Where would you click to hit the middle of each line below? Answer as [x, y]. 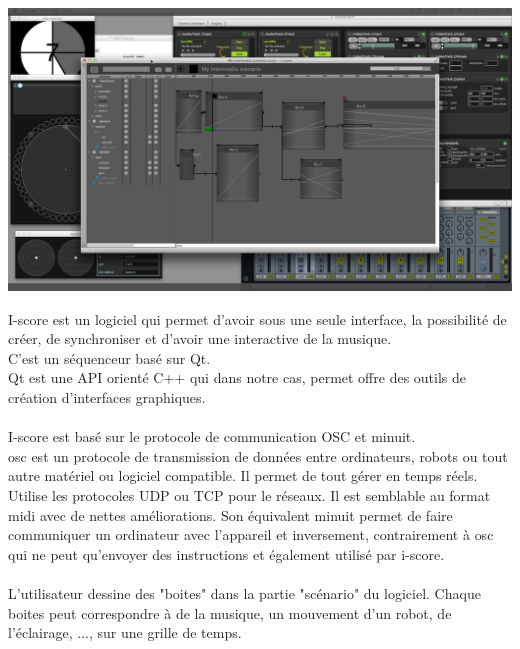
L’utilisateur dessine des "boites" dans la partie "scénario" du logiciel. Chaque [244, 593]
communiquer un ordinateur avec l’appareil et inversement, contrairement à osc [251, 534]
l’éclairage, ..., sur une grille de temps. [125, 632]
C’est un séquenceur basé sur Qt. [109, 357]
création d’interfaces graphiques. [107, 397]
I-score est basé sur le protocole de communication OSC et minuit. [212, 436]
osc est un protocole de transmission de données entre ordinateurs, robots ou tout [258, 455]
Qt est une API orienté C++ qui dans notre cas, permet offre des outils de [237, 377]
